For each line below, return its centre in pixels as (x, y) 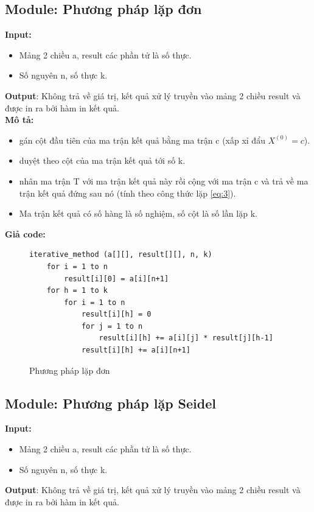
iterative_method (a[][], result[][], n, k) (121, 255)
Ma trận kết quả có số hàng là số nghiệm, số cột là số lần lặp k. (138, 213)
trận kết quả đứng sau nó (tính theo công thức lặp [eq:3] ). (127, 193)
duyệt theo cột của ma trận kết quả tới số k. (102, 160)
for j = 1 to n (112, 326)
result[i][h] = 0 (116, 314)
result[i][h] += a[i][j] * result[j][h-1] (186, 338)
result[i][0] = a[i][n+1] (117, 279)
